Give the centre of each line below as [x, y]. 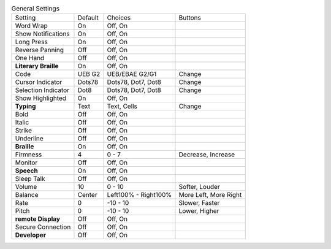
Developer [30, 235]
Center [87, 195]
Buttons [190, 18]
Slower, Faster [199, 203]
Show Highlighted [41, 98]
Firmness [29, 155]
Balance [27, 195]
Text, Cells [122, 106]
